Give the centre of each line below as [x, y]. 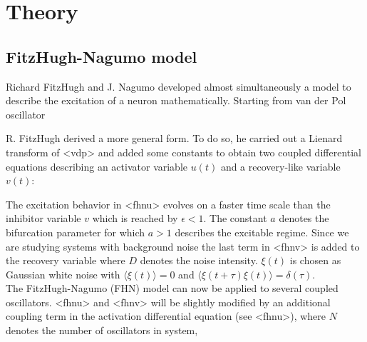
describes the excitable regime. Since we [262, 232]
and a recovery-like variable [280, 166]
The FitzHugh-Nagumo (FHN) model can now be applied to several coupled [172, 288]
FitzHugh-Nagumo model [102, 56]
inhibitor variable [43, 218]
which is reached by [135, 218]
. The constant [235, 218]
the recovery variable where [66, 260]
